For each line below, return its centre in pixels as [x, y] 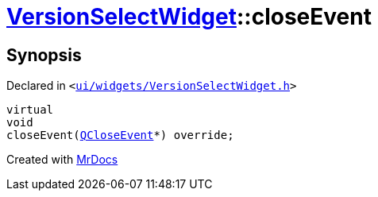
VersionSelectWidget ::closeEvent [189, 17]
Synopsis [44, 55]
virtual [30, 110]
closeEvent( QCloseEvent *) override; [120, 135]
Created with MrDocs [62, 160]
